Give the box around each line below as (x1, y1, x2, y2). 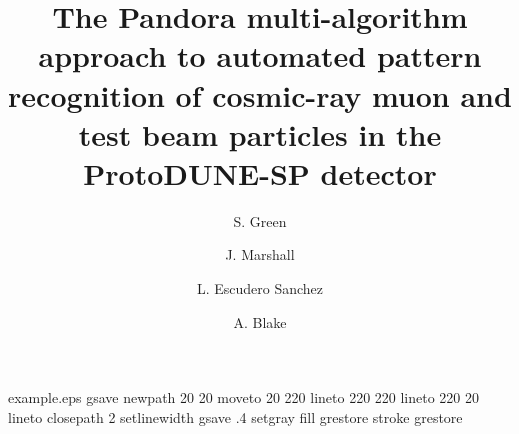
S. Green (233, 210, 287, 231)
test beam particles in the (78, 113, 442, 154)
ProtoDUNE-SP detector (83, 152, 437, 193)
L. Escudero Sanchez (196, 278, 324, 299)
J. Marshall (225, 244, 295, 265)
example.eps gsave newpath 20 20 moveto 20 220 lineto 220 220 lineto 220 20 (8, 387, 480, 408)
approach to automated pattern (38, 35, 482, 76)
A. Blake (233, 311, 287, 332)
